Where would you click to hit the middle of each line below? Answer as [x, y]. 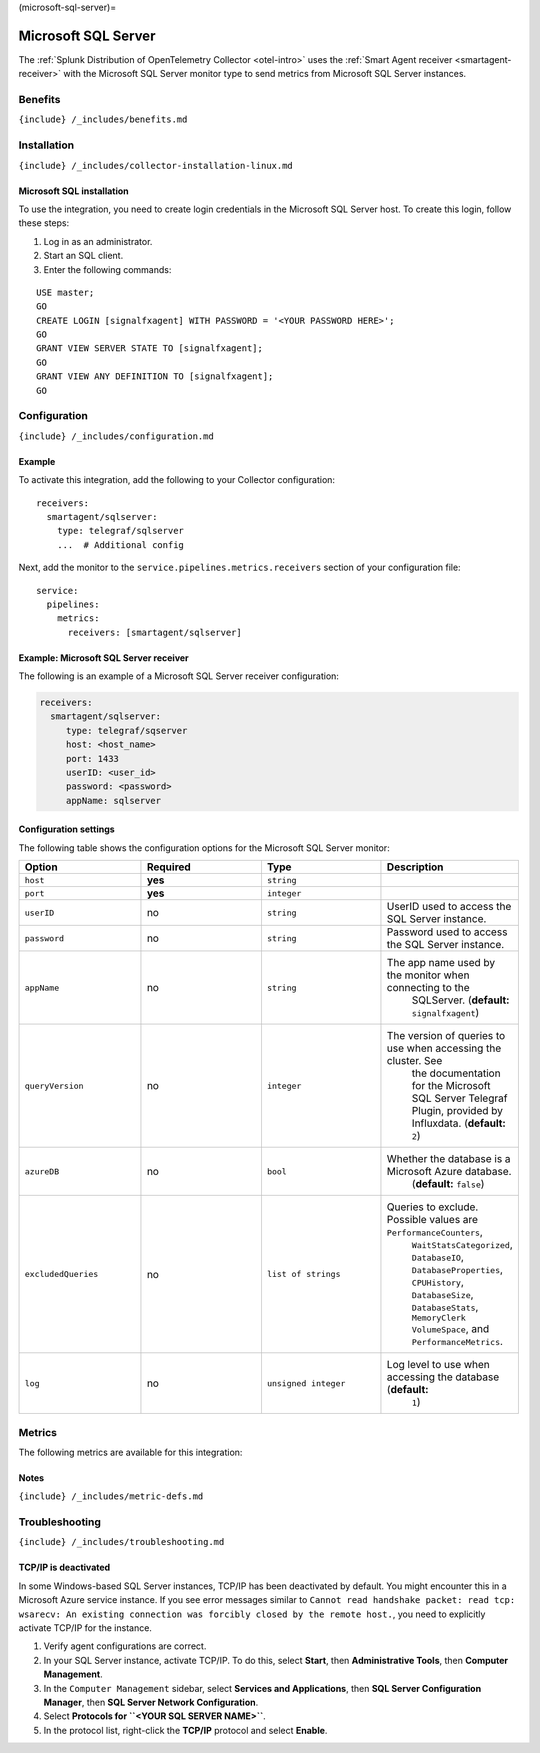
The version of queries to [446, 1036]
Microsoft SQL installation [73, 191]
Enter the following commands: [107, 269]
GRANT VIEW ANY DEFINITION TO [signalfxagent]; [155, 376]
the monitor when [428, 975]
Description [415, 867]
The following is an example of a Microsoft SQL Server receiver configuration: [179, 676]
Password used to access [447, 932]
